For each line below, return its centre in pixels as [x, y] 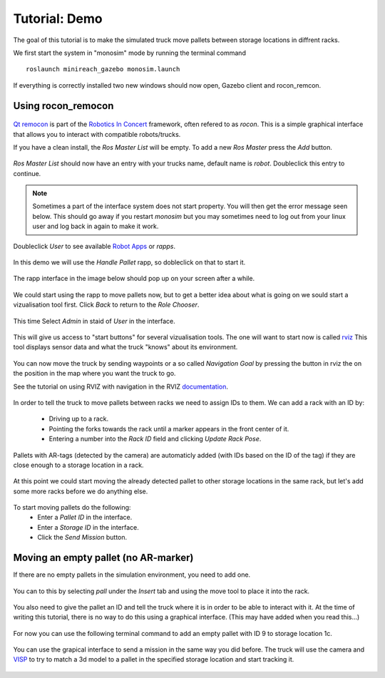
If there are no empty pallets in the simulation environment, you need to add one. [132, 575]
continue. [27, 173]
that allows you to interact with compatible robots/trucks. [97, 134]
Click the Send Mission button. [82, 538]
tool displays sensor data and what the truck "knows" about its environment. [125, 347]
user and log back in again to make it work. [96, 226]
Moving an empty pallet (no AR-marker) [103, 558]
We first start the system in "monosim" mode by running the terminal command [129, 53]
